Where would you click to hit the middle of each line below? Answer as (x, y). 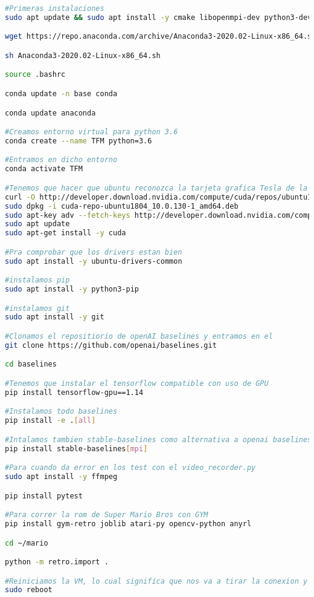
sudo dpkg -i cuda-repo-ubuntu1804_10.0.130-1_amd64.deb (122, 206)
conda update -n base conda (61, 94)
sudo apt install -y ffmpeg (61, 477)
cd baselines (31, 364)
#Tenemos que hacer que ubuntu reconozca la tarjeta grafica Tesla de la (156, 188)
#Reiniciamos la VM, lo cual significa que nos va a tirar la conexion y (156, 581)
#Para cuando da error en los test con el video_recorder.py (130, 468)
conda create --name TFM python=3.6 (78, 141)
